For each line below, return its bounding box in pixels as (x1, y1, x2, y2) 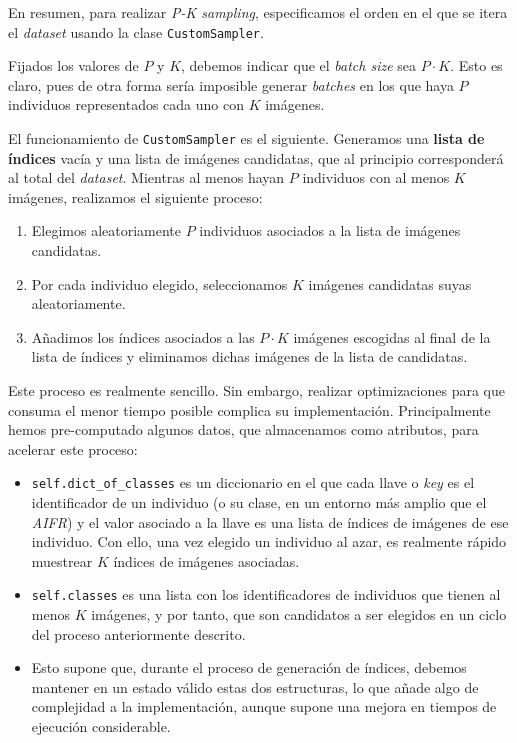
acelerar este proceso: (8, 438, 138, 459)
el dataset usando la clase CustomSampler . (8, 21, 264, 42)
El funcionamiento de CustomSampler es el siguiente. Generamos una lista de (8, 128, 485, 149)
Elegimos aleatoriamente (31, 220, 182, 241)
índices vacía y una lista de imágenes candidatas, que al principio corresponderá (8, 147, 504, 168)
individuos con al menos (302, 167, 450, 188)
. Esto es (450, 55, 503, 76)
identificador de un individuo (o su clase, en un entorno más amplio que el (31, 492, 487, 513)
